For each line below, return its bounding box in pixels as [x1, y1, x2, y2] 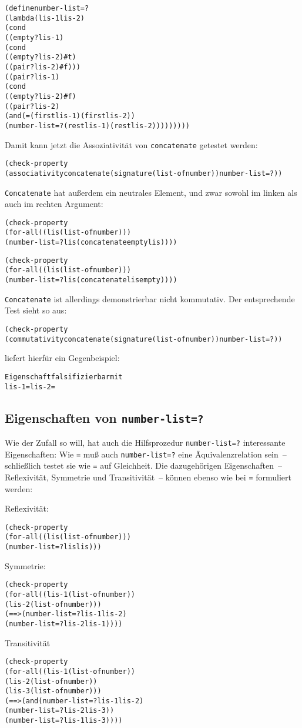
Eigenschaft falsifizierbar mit [5, 372, 123, 381]
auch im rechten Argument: [5, 198, 103, 210]
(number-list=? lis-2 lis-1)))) [5, 619, 123, 628]
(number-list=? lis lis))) [5, 543, 102, 552]
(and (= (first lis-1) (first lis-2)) [5, 112, 135, 121]
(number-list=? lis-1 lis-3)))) [5, 716, 123, 725]
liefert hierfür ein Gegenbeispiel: [5, 352, 120, 364]
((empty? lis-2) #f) [5, 92, 76, 101]
